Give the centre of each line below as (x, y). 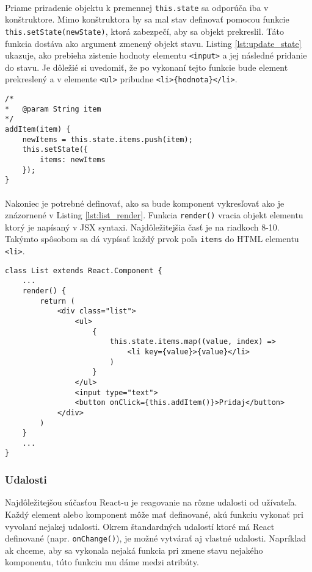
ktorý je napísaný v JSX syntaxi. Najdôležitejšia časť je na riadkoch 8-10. (142, 227)
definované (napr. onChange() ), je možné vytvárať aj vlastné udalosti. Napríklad (156, 538)
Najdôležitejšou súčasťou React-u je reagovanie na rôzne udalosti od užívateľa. (151, 502)
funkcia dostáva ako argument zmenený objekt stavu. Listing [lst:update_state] (153, 43)
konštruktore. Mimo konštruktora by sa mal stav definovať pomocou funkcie (147, 19)
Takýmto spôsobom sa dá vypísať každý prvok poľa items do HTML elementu (152, 239)
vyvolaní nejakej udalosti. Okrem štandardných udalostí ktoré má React (140, 526)
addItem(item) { (38, 129)
